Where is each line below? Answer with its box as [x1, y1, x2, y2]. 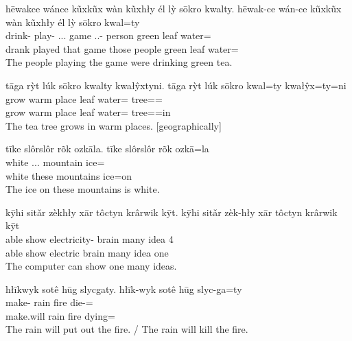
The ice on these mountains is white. [5, 182, 160, 196]
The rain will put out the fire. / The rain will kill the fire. [5, 322, 248, 336]
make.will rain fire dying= [5, 308, 115, 322]
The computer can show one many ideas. [5, 259, 177, 273]
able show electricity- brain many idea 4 [5, 231, 174, 246]
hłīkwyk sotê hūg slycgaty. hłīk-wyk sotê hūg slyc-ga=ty [5, 281, 242, 296]
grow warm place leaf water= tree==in [5, 105, 171, 119]
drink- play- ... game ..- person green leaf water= [5, 28, 211, 43]
